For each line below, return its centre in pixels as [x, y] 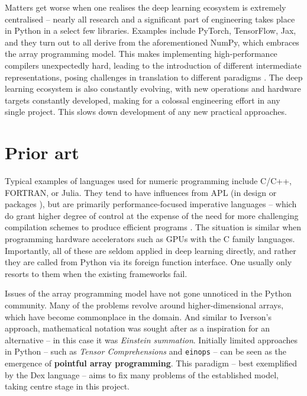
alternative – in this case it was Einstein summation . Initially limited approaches [151, 339]
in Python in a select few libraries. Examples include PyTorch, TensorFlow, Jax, [151, 30]
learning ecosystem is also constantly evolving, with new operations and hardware [153, 88]
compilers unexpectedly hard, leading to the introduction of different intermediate [153, 65]
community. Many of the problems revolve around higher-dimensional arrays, [144, 305]
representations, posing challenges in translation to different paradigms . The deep [154, 77]
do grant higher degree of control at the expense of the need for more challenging [152, 215]
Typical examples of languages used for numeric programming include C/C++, [148, 181]
